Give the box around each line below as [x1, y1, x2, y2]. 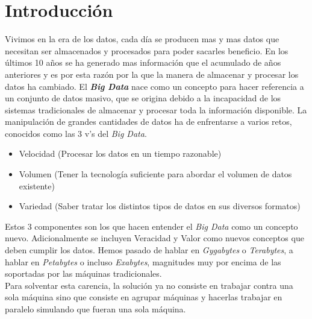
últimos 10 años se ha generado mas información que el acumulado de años [5, 56, 281, 69]
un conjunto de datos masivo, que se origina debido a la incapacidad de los [5, 92, 281, 104]
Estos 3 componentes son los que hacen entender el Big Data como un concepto [5, 220, 298, 232]
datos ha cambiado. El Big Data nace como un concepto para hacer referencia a [5, 80, 304, 92]
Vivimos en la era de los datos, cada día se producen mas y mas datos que [5, 33, 279, 45]
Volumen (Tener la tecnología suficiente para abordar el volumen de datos [19, 168, 292, 180]
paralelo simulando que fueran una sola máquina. [5, 303, 186, 315]
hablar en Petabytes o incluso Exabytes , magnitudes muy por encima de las [5, 255, 281, 268]
